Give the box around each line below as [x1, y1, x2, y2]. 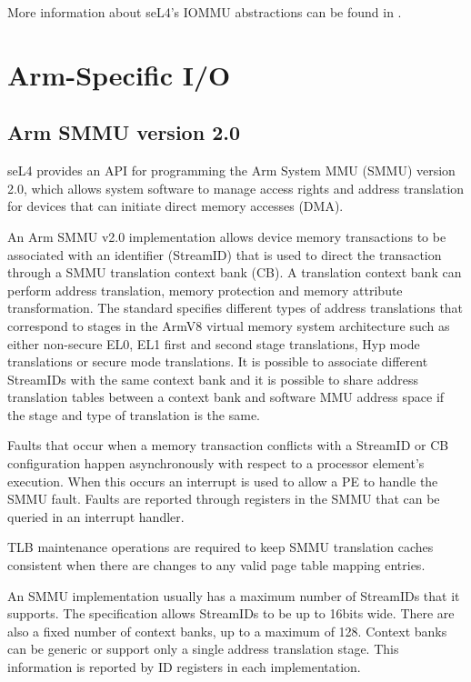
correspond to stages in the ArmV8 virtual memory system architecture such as [7, 316, 450, 335]
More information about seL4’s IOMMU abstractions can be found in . [7, 3, 402, 21]
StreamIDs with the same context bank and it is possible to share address [7, 369, 419, 388]
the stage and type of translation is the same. [7, 405, 260, 424]
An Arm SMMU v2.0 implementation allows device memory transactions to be [7, 226, 446, 246]
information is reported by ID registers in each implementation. [7, 657, 361, 677]
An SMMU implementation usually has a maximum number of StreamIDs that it [7, 586, 460, 605]
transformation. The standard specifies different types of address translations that [7, 298, 464, 317]
